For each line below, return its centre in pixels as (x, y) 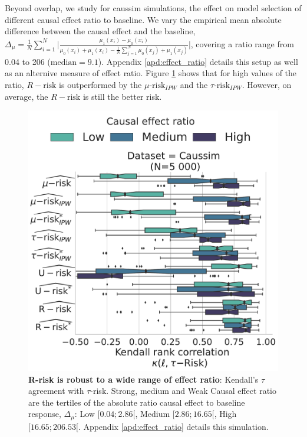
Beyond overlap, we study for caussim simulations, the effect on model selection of (153, 8)
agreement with (56, 391)
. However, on (267, 84)
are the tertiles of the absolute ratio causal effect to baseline (137, 402)
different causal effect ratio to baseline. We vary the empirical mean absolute (143, 19)
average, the (27, 96)
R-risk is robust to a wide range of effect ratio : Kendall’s (143, 379)
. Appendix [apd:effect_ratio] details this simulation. (173, 426)
